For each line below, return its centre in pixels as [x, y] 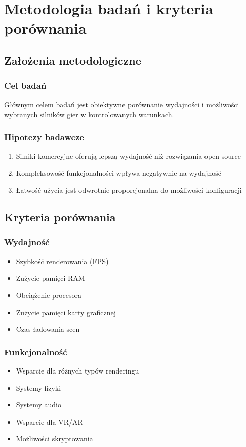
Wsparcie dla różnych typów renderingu [77, 370]
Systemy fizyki [38, 387]
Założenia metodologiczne [73, 60]
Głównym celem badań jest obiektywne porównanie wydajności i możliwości [122, 104]
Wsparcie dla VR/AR [49, 421]
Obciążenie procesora [49, 295]
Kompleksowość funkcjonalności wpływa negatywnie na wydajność [118, 173]
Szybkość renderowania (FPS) [62, 261]
